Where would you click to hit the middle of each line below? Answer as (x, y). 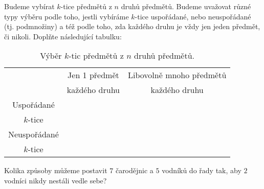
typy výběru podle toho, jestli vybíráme (67, 16)
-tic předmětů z (96, 56)
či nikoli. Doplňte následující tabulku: (63, 36)
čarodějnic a (134, 170)
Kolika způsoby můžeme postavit (56, 170)
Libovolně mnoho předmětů (177, 75)
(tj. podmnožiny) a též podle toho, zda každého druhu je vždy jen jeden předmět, (132, 26)
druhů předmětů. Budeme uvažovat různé (186, 6)
